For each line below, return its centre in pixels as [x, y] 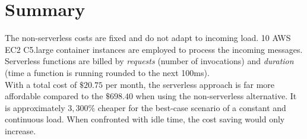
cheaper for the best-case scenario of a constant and [192, 107]
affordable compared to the [54, 96]
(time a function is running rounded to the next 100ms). [107, 72]
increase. [20, 130]
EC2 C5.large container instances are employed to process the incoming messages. [154, 49]
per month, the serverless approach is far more [190, 84]
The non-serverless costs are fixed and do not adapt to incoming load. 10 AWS [148, 38]
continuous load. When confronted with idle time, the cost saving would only [145, 119]
